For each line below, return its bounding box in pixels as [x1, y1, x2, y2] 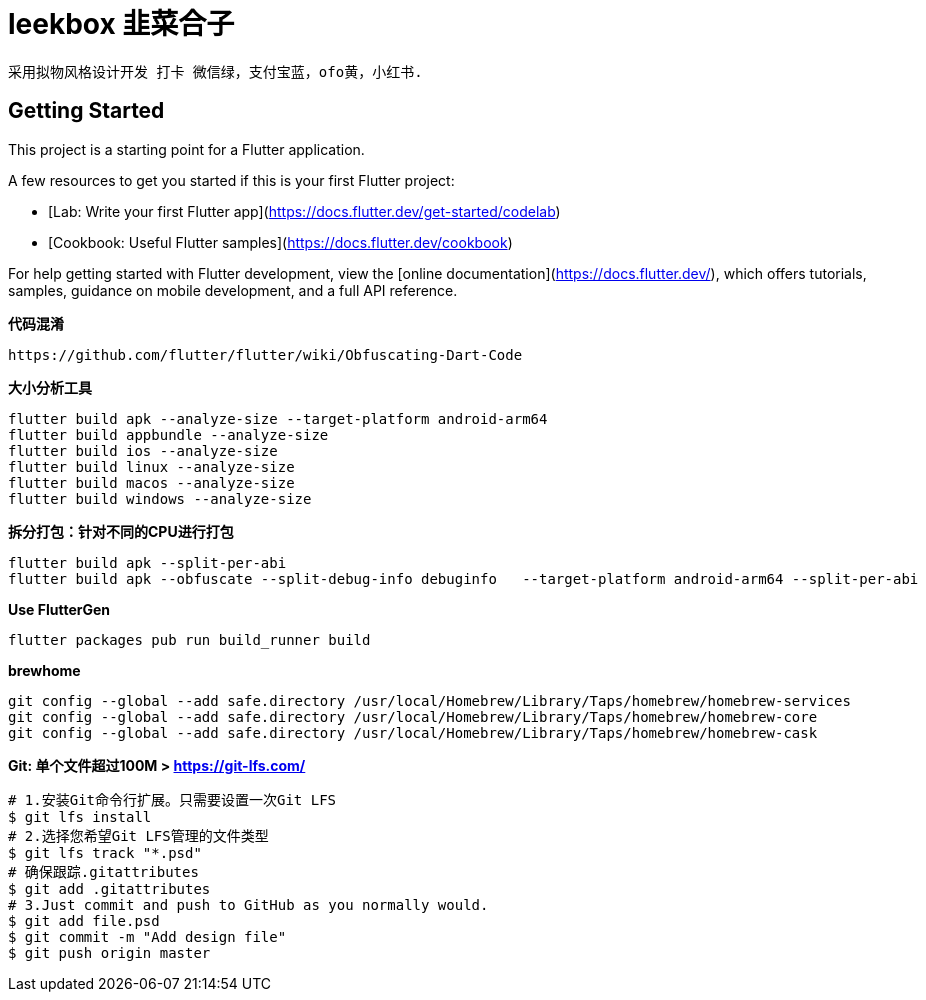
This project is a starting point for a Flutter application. [8, 140, 365, 158]
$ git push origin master [8, 944, 211, 961]
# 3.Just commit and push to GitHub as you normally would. [8, 896, 489, 913]
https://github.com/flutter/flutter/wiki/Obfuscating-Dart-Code [8, 346, 523, 363]
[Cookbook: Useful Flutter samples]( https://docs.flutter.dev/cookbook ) [48, 233, 513, 251]
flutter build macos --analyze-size [8, 474, 295, 491]
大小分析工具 [8, 378, 92, 396]
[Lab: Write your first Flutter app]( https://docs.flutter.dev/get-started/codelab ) [48, 202, 561, 220]
